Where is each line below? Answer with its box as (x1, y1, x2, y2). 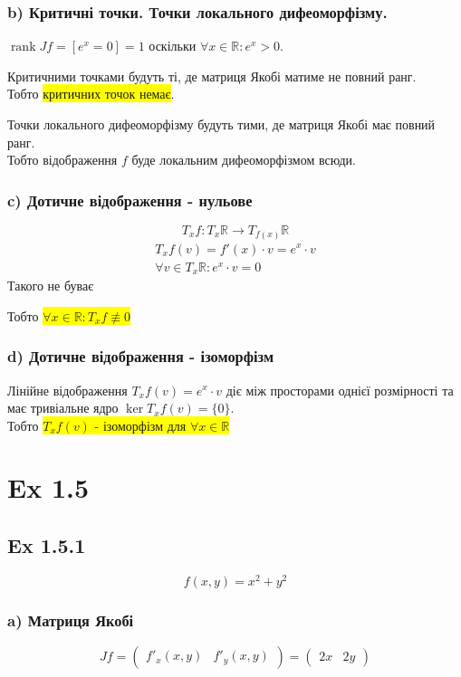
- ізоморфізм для (94, 415, 187, 434)
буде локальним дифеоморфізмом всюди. (131, 150, 356, 169)
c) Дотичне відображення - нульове (7, 188, 253, 211)
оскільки (149, 36, 197, 55)
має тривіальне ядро (7, 398, 119, 417)
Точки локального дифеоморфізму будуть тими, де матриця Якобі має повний (7, 115, 436, 133)
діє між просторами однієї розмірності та (226, 380, 454, 399)
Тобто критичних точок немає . (7, 84, 175, 103)
